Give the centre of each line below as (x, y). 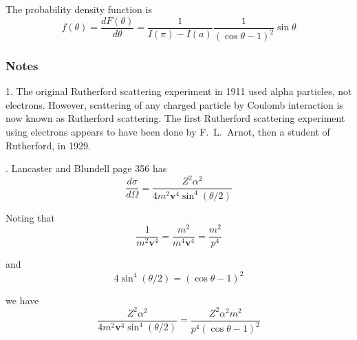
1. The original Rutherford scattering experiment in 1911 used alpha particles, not (179, 91)
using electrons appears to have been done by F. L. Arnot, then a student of (168, 131)
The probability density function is (79, 9)
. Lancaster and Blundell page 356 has (86, 168)
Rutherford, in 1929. (48, 145)
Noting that (30, 217)
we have (22, 300)
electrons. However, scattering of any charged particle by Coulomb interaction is (174, 104)
